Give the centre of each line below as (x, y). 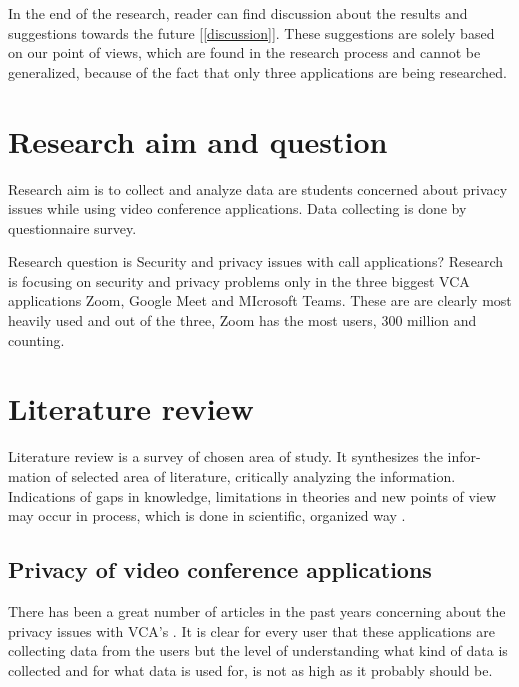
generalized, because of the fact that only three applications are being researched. (257, 71)
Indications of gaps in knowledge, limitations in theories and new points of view (252, 495)
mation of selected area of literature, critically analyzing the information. (232, 475)
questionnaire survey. (72, 227)
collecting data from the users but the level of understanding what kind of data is (258, 650)
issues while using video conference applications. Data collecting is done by (237, 208)
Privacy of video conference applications (220, 569)
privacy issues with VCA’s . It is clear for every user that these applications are (251, 630)
